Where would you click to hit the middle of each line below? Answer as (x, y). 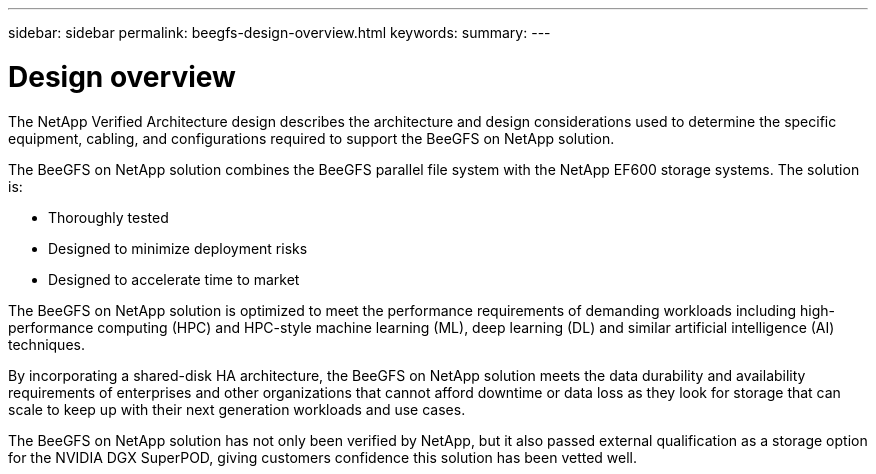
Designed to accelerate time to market (174, 279)
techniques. (46, 344)
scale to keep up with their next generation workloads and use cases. (237, 409)
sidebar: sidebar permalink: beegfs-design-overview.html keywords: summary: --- (279, 32)
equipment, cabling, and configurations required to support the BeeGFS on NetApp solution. (311, 138)
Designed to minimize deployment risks (178, 248)
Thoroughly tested (108, 217)
